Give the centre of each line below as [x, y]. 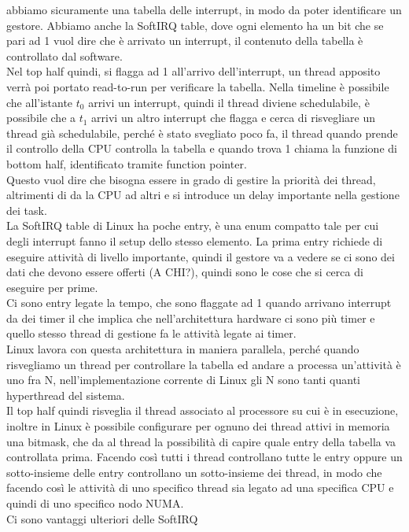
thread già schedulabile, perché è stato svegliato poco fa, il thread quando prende [202, 133]
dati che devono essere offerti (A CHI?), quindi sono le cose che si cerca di [185, 272]
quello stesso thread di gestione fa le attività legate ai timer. [151, 333]
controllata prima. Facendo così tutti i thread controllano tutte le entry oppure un [204, 457]
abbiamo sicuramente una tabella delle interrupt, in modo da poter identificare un [204, 9]
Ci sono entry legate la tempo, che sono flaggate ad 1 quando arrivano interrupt [199, 303]
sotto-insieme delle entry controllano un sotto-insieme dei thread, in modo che [194, 472]
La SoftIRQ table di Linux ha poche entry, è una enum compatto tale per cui [193, 225]
